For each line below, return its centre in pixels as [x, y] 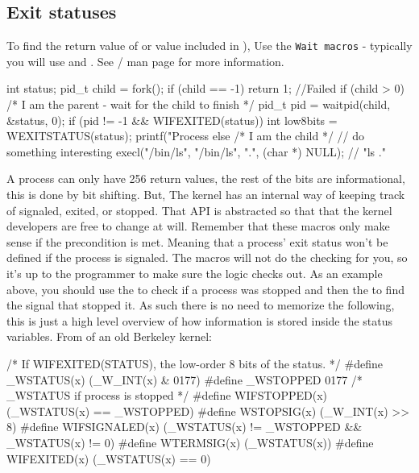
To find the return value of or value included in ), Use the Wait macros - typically [209, 46]
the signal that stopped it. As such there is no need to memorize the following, [201, 305]
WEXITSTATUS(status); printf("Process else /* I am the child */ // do [185, 136]
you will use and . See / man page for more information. [145, 61]
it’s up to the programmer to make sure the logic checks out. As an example [195, 273]
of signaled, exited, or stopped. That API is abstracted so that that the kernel [199, 210]
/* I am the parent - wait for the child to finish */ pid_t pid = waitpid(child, [199, 104]
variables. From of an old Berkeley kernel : [109, 336]
